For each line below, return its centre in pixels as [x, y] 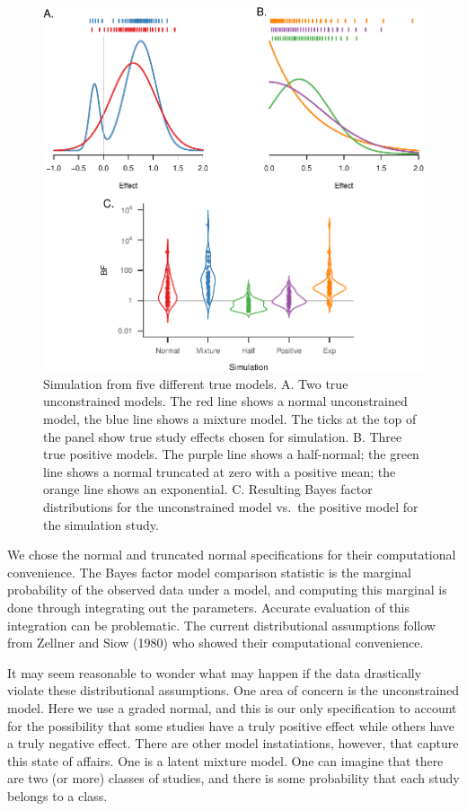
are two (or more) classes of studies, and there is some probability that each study [233, 778]
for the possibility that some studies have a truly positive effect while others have [231, 725]
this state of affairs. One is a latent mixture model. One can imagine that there [225, 760]
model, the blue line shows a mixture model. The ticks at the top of [230, 419]
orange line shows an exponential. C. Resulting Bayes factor [208, 489]
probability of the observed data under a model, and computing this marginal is [227, 590]
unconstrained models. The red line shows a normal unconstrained [225, 401]
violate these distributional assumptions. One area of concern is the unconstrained [233, 690]
